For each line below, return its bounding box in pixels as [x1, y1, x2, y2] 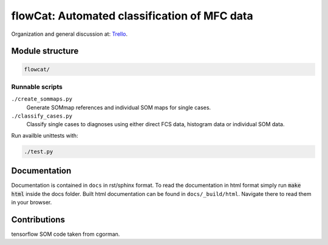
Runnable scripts [11, 82, 63, 91]
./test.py [24, 148, 53, 155]
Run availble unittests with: [11, 132, 78, 139]
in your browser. [11, 199, 52, 206]
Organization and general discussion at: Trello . [11, 30, 128, 38]
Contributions [11, 214, 65, 224]
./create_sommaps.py [11, 96, 73, 102]
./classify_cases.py [11, 113, 73, 119]
